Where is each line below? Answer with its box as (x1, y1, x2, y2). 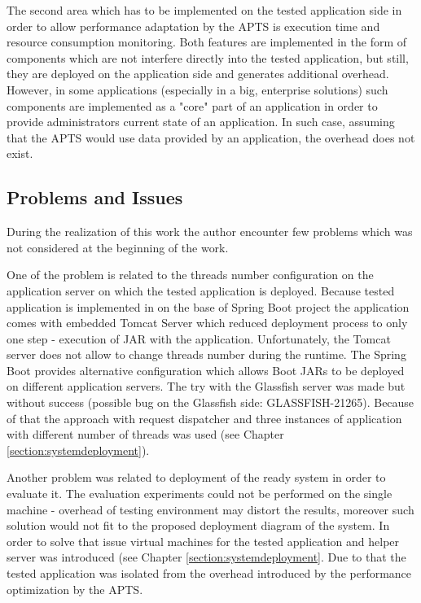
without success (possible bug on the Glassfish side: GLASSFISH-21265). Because (7, 394, 414, 411)
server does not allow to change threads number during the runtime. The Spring (7, 346, 406, 363)
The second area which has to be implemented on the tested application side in (7, 2, 402, 18)
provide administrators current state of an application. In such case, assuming (7, 113, 395, 130)
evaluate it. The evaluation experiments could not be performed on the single (7, 485, 392, 502)
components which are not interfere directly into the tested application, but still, (7, 49, 409, 66)
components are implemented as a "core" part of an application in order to (7, 97, 378, 114)
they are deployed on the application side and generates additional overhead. (7, 65, 389, 82)
